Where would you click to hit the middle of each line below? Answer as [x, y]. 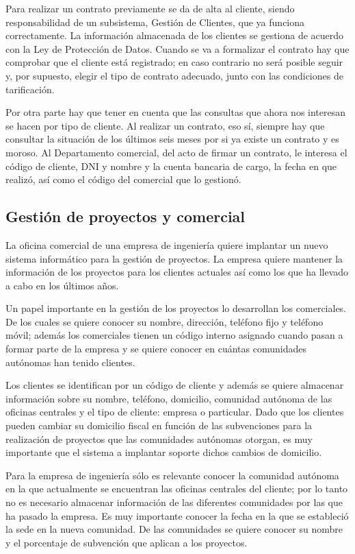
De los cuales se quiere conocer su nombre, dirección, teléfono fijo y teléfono [165, 321]
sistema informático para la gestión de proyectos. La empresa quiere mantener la [174, 258]
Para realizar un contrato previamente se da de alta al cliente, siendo [150, 8]
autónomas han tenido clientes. [70, 362]
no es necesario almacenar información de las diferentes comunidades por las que [174, 502]
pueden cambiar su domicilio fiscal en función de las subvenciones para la [159, 425]
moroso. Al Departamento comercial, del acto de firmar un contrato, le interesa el [176, 152]
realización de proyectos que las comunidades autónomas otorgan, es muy [159, 438]
